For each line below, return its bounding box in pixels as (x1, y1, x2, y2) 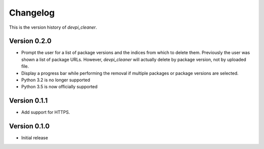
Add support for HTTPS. (21, 110, 70, 115)
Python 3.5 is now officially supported (21, 84, 98, 90)
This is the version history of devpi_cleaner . (9, 24, 97, 30)
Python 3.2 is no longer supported (21, 77, 90, 83)
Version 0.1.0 (9, 122, 50, 130)
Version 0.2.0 (9, 37, 52, 45)
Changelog (9, 7, 55, 18)
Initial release (21, 135, 48, 141)
